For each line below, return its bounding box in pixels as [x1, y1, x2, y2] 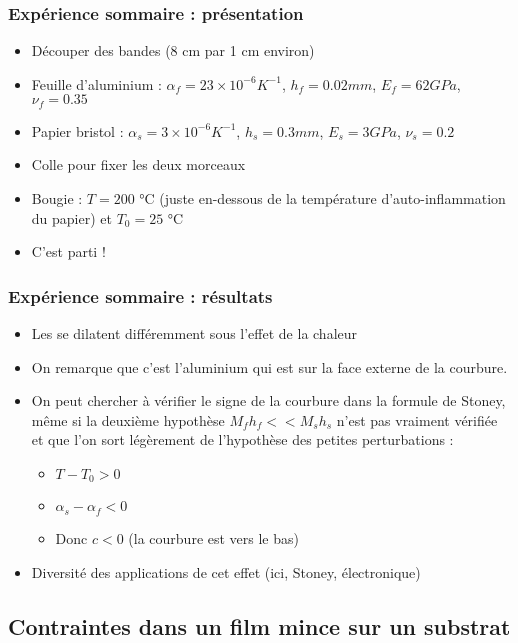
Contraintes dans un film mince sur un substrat [8, 610, 511, 641]
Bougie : [31, 188, 83, 209]
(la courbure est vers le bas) [128, 527, 299, 548]
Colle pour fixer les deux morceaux [31, 154, 246, 175]
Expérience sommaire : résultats [8, 283, 273, 308]
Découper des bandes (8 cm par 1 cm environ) [31, 40, 315, 61]
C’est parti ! [31, 241, 106, 262]
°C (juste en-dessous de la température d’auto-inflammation [139, 188, 506, 209]
